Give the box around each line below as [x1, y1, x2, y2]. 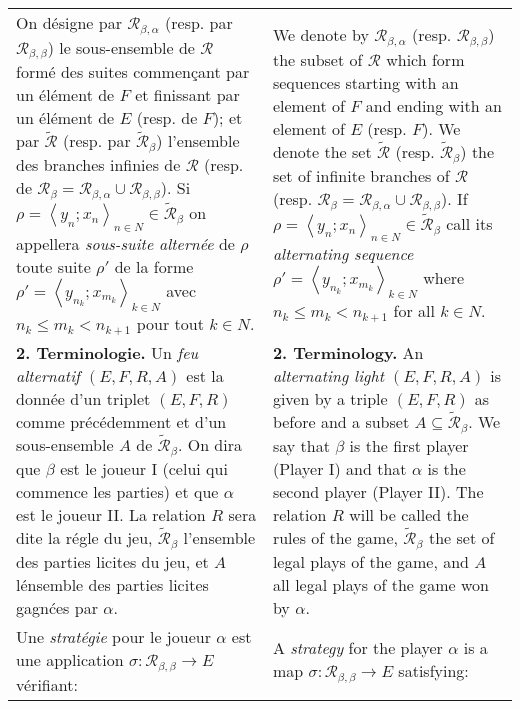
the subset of [272, 48, 363, 71]
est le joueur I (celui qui [60, 456, 228, 480]
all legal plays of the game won [272, 572, 489, 596]
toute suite [16, 254, 91, 278]
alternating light [272, 363, 384, 387]
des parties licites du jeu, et [16, 549, 209, 573]
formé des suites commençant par [16, 60, 250, 84]
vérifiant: [16, 672, 78, 696]
